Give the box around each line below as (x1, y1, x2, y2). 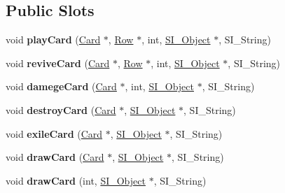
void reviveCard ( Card (6, 55, 110, 70)
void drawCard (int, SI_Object (6, 173, 146, 187)
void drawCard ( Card (6, 150, 104, 164)
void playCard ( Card (6, 32, 101, 47)
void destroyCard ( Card (6, 102, 116, 117)
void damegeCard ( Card (6, 79, 117, 94)
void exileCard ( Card (6, 126, 103, 141)
